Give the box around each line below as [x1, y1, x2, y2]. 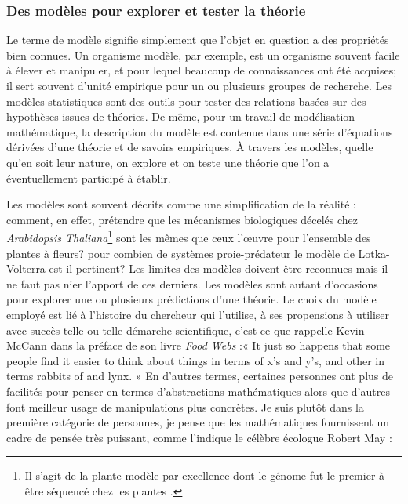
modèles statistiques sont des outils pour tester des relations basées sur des [6, 92, 366, 109]
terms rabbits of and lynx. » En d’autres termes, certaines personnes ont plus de [6, 368, 393, 384]
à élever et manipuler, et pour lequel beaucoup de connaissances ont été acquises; [6, 62, 397, 78]
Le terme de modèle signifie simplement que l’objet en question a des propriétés [6, 31, 389, 48]
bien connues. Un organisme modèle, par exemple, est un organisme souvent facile [6, 46, 400, 63]
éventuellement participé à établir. [6, 169, 171, 186]
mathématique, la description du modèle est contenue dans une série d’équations [6, 123, 393, 140]
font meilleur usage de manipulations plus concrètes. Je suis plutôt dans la [6, 398, 364, 415]
